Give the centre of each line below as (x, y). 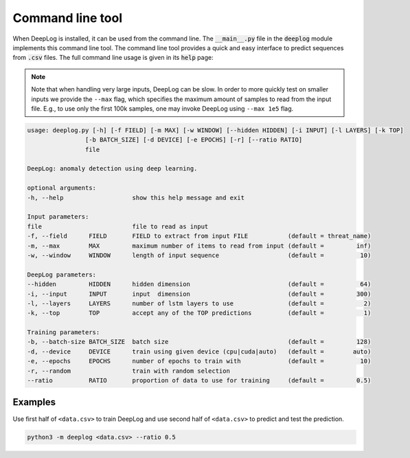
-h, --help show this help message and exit (136, 197)
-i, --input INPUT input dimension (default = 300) (199, 294)
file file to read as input (118, 226)
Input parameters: (58, 217)
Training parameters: (64, 332)
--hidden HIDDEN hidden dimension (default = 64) (199, 284)
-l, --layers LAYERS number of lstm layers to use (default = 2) (199, 303)
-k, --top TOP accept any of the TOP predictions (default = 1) (199, 313)
